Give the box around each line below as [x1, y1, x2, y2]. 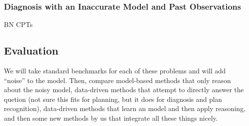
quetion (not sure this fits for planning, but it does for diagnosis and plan [4, 94, 222, 104]
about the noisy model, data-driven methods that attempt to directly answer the [4, 84, 244, 95]
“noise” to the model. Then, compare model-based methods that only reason [4, 75, 231, 85]
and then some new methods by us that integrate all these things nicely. [4, 112, 218, 123]
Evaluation [4, 43, 59, 58]
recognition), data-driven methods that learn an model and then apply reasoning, [4, 103, 246, 113]
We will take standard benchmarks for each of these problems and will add [4, 66, 226, 76]
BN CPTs [4, 19, 33, 29]
